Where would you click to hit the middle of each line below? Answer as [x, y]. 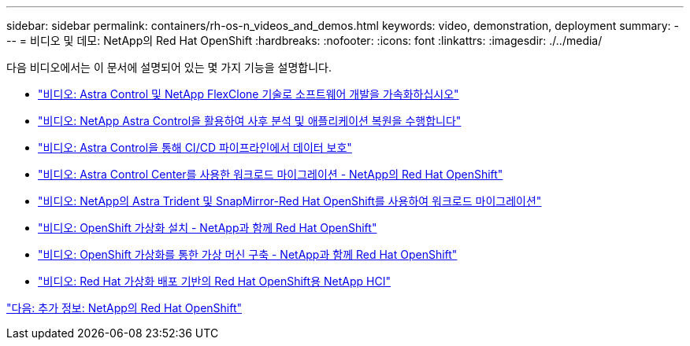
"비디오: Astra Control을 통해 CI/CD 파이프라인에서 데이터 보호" [195, 147]
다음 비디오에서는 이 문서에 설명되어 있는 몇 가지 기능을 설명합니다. [169, 67]
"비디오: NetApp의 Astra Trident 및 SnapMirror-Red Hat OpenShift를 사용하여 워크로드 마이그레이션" [290, 201]
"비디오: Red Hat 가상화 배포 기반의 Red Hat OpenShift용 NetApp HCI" [214, 281]
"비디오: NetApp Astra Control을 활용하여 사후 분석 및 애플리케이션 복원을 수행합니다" [250, 121]
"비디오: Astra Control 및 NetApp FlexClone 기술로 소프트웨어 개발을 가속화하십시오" [249, 94]
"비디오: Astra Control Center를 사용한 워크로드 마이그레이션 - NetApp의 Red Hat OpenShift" [271, 174]
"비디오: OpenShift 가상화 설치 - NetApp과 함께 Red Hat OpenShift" [208, 228]
